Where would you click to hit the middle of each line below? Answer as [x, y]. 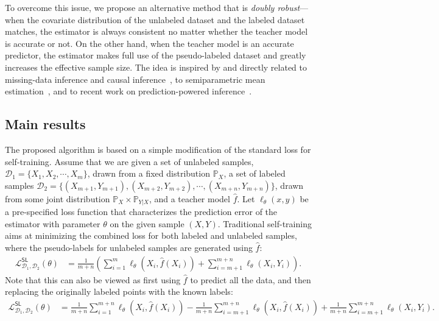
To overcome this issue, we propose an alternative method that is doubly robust [153, 7]
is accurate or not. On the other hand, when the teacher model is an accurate [149, 43]
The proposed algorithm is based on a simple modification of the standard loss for [158, 149]
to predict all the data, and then [251, 279]
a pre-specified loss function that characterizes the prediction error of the [141, 212]
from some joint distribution [58, 198]
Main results [45, 124]
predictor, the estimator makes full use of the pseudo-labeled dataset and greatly [156, 55]
